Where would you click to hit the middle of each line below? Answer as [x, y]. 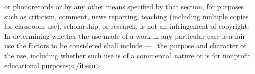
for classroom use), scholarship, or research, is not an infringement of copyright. [127, 26]
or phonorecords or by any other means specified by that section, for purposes [124, 6]
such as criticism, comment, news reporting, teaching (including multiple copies [126, 16]
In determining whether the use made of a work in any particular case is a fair [125, 36]
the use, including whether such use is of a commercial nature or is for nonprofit [128, 55]
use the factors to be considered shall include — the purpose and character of [125, 45]
